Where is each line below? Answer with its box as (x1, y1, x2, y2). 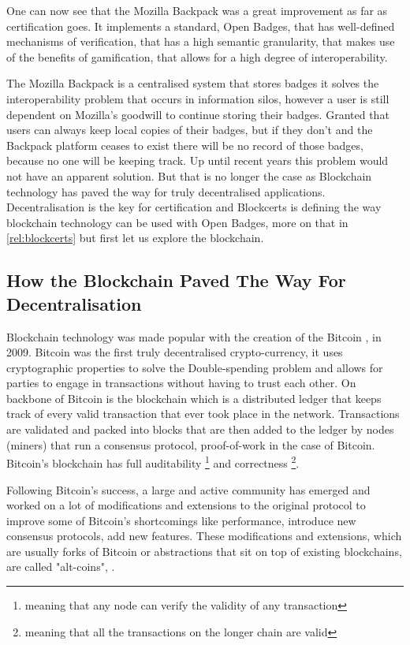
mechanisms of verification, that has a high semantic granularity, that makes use (6, 33, 395, 50)
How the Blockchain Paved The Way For (6, 268, 346, 293)
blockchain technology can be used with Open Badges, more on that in (6, 214, 348, 230)
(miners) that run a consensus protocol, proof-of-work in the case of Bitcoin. (6, 436, 375, 453)
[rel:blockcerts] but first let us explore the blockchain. (6, 229, 264, 246)
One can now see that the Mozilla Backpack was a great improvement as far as (6, 2, 388, 18)
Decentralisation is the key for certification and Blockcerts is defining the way (6, 199, 382, 215)
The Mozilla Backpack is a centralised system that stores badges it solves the (6, 75, 379, 91)
